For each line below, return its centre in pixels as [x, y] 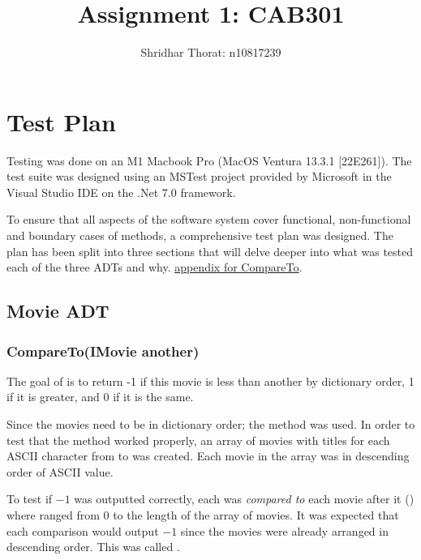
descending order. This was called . [93, 547]
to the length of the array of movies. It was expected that [256, 514]
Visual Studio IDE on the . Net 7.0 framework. [121, 192]
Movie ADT [58, 311]
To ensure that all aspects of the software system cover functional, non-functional [209, 219]
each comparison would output [83, 530]
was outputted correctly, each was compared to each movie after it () [244, 499]
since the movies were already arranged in [284, 530]
